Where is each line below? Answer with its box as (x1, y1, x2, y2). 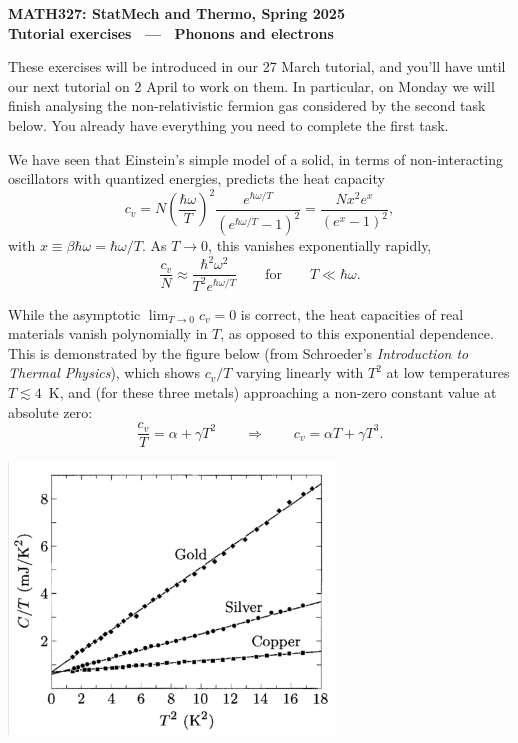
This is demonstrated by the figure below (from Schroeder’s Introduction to (8, 342, 469, 363)
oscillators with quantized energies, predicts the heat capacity (8, 168, 385, 189)
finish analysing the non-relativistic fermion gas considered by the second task (8, 95, 486, 116)
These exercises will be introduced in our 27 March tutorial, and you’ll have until (8, 56, 506, 77)
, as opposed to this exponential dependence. (220, 323, 494, 344)
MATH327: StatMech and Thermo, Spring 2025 (8, 3, 345, 23)
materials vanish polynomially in (8, 323, 208, 344)
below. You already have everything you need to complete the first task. (8, 114, 449, 135)
